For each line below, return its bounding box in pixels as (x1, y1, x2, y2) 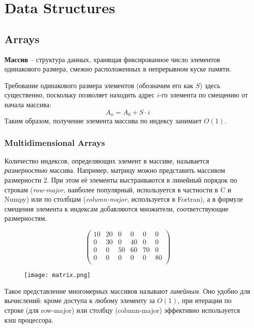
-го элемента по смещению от (159, 90, 248, 100)
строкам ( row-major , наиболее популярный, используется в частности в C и (4, 184, 231, 194)
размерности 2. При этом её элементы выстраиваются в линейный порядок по (4, 175, 237, 185)
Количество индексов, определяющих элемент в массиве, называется (4, 155, 209, 165)
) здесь (200, 80, 220, 90)
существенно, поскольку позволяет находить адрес (4, 90, 155, 100)
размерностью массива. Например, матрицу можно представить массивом (4, 165, 225, 175)
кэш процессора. (4, 314, 54, 325)
